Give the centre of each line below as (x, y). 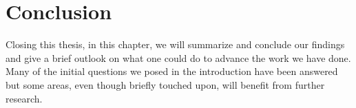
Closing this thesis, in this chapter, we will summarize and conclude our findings (175, 44)
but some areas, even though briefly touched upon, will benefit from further (165, 84)
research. (24, 98)
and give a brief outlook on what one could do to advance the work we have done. (178, 57)
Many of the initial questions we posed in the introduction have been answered (172, 71)
